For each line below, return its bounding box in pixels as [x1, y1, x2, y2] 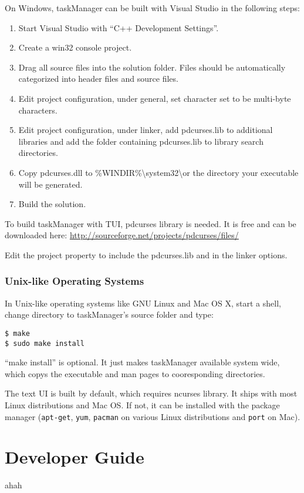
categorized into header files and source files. [18, 72, 178, 85]
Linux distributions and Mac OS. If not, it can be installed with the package [5, 399, 280, 411]
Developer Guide [5, 445, 144, 469]
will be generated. [18, 178, 83, 190]
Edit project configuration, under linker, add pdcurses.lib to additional [18, 124, 273, 136]
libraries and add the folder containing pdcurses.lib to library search [18, 135, 264, 147]
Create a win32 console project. [18, 41, 132, 54]
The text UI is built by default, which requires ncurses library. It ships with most [5, 387, 298, 399]
